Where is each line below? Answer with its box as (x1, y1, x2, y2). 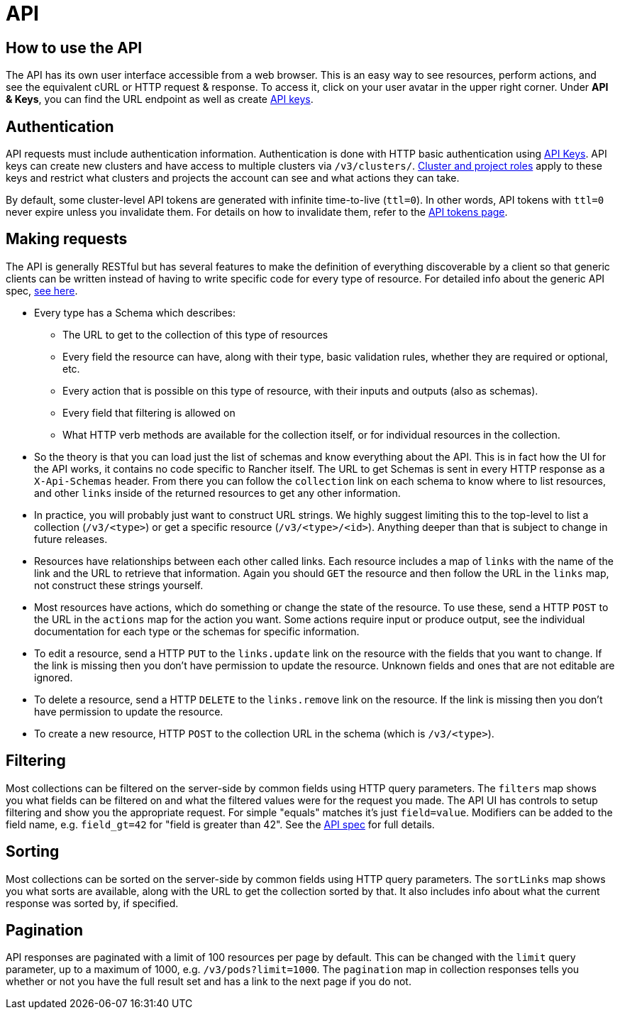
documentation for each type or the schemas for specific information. (34, 625, 360, 637)
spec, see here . (6, 284, 78, 297)
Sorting (6, 843, 60, 861)
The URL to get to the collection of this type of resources (62, 328, 328, 341)
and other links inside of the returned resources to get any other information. (34, 486, 401, 499)
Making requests (6, 230, 128, 248)
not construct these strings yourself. (34, 578, 204, 591)
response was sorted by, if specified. (6, 896, 179, 909)
